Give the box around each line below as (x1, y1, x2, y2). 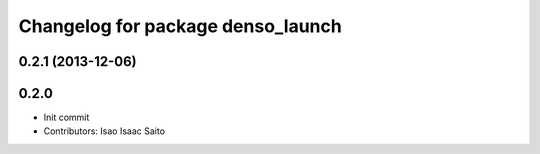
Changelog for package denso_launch (18, 15, 342, 37)
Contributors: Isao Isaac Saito (43, 125, 165, 137)
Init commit (43, 111, 90, 124)
